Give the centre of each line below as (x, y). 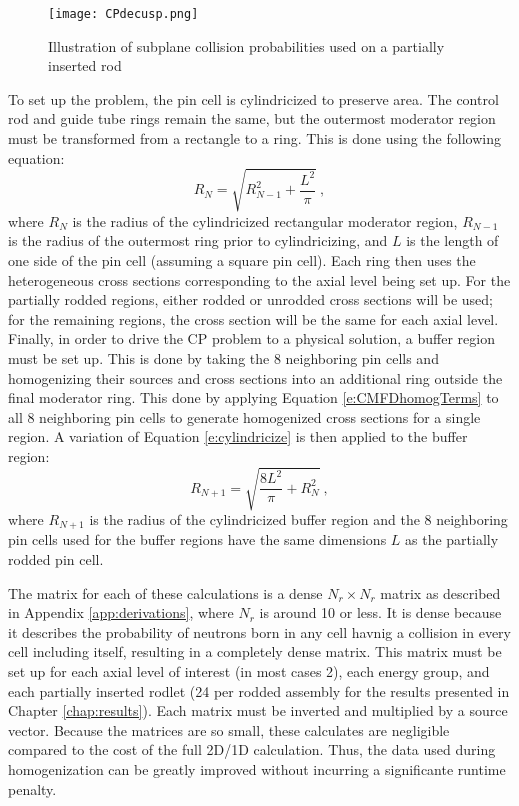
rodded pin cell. (56, 559)
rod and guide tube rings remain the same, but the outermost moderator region (252, 118)
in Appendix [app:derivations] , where (121, 612)
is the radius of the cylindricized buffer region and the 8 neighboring (298, 519)
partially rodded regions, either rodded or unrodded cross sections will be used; (250, 299)
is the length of (452, 240)
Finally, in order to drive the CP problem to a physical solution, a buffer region (251, 338)
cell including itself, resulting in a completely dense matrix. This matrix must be (255, 651)
